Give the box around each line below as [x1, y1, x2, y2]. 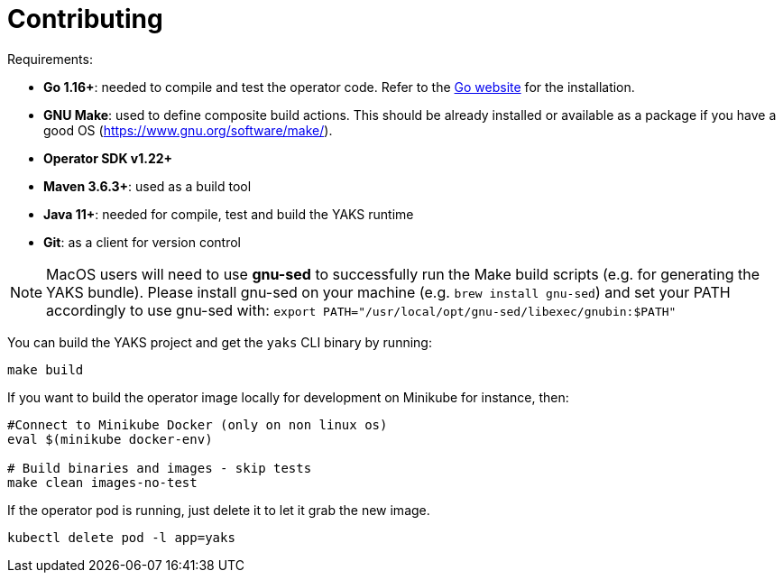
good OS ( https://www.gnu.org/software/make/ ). [43, 122, 333, 138]
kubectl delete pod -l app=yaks [7, 529, 235, 545]
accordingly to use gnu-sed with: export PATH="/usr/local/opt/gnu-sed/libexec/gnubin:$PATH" [46, 300, 677, 319]
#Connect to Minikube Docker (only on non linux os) [7, 417, 388, 432]
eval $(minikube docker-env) [7, 431, 213, 447]
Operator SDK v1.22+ [43, 150, 173, 166]
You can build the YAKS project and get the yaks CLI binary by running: [7, 334, 432, 350]
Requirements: [7, 51, 93, 67]
